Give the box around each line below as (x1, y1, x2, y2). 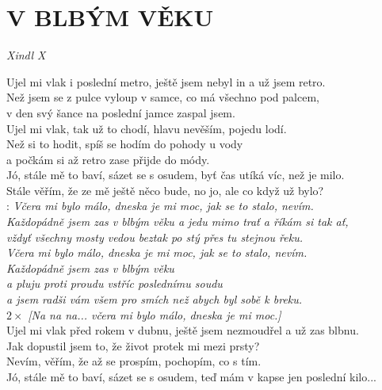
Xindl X (6, 47, 46, 63)
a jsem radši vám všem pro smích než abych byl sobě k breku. (6, 291, 303, 308)
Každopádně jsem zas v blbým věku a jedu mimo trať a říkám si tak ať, (6, 213, 349, 230)
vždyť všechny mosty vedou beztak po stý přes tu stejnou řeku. (6, 228, 303, 245)
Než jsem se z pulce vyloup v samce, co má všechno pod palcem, (6, 89, 319, 105)
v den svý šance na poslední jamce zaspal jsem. (6, 104, 235, 120)
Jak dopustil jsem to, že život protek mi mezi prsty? (6, 337, 260, 354)
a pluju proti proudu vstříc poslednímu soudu (6, 275, 223, 292)
